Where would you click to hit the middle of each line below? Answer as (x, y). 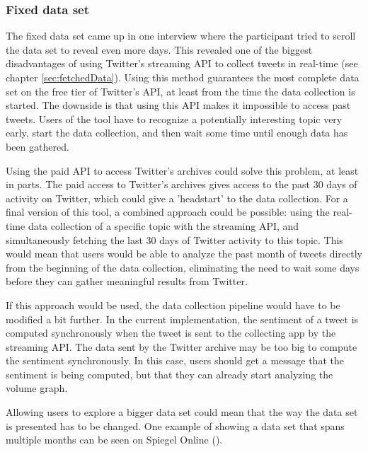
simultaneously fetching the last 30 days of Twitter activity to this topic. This (174, 239)
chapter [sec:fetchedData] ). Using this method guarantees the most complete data (183, 77)
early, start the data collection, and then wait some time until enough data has (177, 133)
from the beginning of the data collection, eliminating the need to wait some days (183, 267)
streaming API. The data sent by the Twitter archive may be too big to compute (182, 346)
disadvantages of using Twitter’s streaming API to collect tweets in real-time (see (182, 63)
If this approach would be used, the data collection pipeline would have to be (173, 305)
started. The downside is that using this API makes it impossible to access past (178, 105)
